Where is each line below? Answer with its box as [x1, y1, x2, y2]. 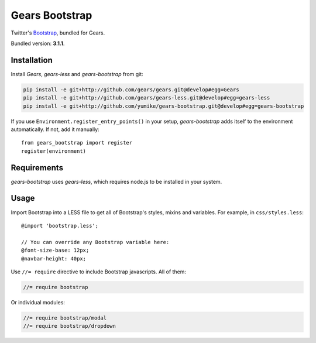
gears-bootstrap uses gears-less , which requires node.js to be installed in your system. [11, 178, 222, 185]
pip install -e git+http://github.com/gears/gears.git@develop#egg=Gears [23, 86, 239, 93]
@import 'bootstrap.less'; [21, 222, 99, 229]
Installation [11, 55, 53, 65]
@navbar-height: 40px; [21, 255, 87, 262]
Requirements [11, 163, 64, 173]
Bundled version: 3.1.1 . [11, 40, 65, 47]
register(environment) [21, 148, 87, 155]
